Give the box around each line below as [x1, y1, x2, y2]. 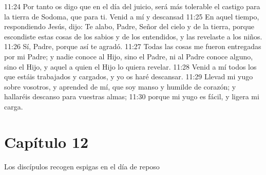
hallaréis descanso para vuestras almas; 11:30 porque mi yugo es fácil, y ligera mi [4, 91, 259, 102]
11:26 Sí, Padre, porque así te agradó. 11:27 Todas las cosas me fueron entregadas [4, 41, 261, 52]
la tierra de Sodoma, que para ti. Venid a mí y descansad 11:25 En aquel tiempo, [4, 11, 259, 21]
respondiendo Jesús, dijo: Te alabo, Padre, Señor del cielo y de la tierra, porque [4, 21, 255, 32]
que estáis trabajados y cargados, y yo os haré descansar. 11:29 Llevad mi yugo [4, 71, 253, 82]
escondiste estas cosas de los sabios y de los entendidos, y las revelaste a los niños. [4, 31, 262, 41]
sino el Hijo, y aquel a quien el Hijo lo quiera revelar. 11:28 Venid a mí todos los [4, 61, 257, 72]
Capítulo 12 [4, 131, 89, 152]
